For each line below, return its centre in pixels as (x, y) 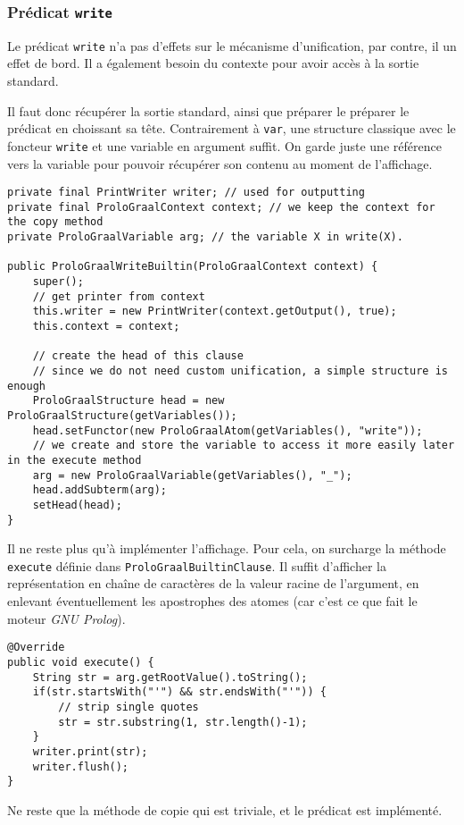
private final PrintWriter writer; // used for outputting (186, 193)
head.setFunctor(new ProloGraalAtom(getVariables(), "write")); (228, 430)
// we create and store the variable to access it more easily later (244, 446)
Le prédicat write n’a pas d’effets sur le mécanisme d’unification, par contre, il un (232, 45)
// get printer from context (119, 296)
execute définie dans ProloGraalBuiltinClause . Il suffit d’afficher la (197, 565)
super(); (58, 282)
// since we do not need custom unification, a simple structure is (240, 371)
